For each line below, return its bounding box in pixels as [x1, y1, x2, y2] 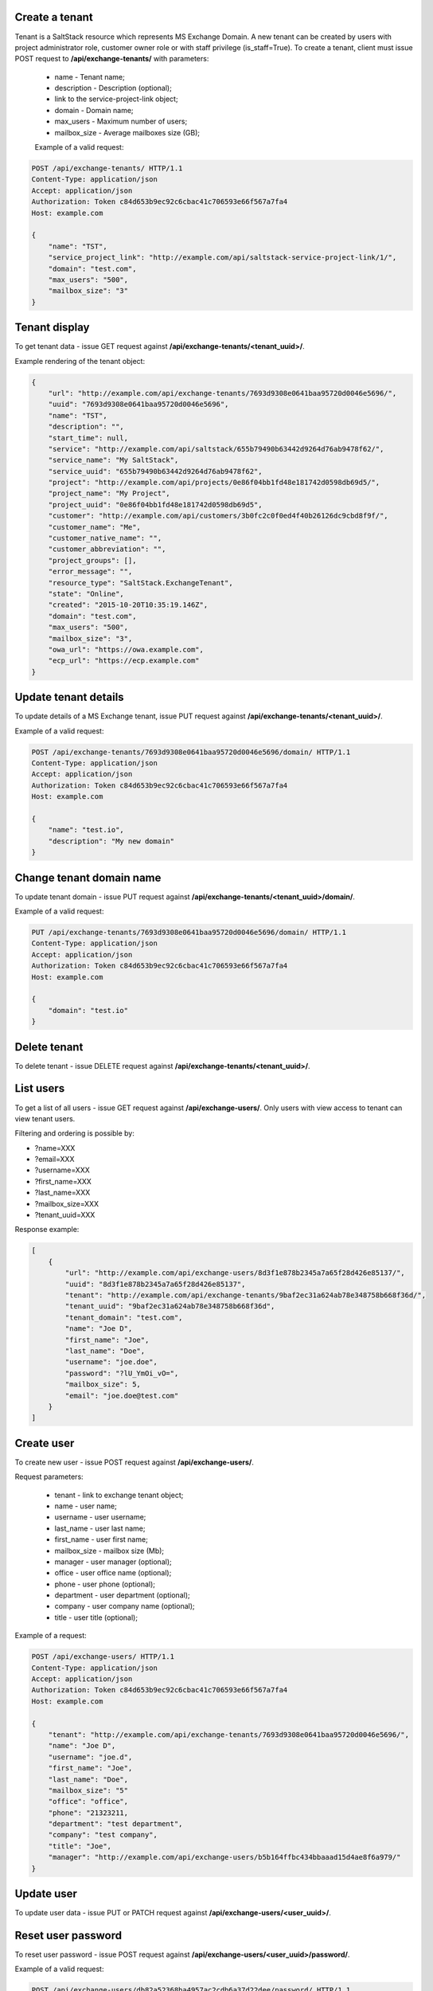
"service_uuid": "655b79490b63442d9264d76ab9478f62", [48, 467, 263, 475]
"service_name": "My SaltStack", [48, 456, 179, 465]
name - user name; [54, 1501, 117, 1511]
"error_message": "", [48, 567, 133, 577]
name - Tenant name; [54, 72, 125, 81]
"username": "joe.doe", [64, 1358, 158, 1367]
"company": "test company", [48, 1830, 158, 1840]
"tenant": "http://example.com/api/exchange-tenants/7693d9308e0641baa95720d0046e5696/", [48, 1730, 410, 1739]
